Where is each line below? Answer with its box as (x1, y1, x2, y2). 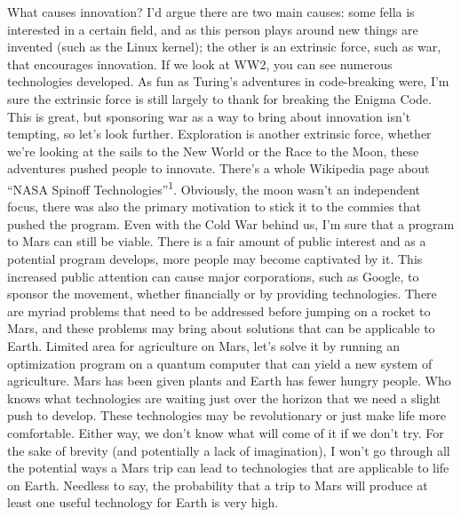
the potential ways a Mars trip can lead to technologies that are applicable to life (7, 458, 449, 477)
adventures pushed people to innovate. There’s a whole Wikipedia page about (7, 159, 430, 178)
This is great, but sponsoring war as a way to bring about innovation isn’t (7, 107, 411, 125)
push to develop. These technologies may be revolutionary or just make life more (7, 406, 446, 425)
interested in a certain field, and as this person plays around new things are (7, 20, 418, 38)
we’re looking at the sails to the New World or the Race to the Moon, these (7, 141, 419, 160)
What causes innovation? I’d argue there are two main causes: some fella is (7, 3, 415, 20)
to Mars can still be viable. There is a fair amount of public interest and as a (7, 232, 426, 251)
